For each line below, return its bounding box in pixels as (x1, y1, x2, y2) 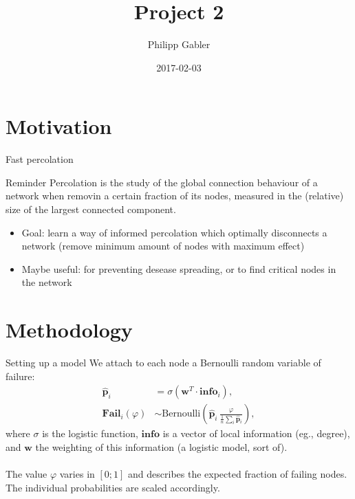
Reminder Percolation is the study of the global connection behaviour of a (6, 175, 318, 189)
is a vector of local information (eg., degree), (162, 426, 350, 441)
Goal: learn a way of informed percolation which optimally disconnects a (21, 225, 327, 239)
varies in (59, 467, 95, 481)
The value (6, 467, 47, 481)
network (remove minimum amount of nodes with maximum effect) (21, 239, 305, 253)
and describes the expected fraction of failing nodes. (128, 467, 347, 481)
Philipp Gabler (147, 37, 211, 52)
